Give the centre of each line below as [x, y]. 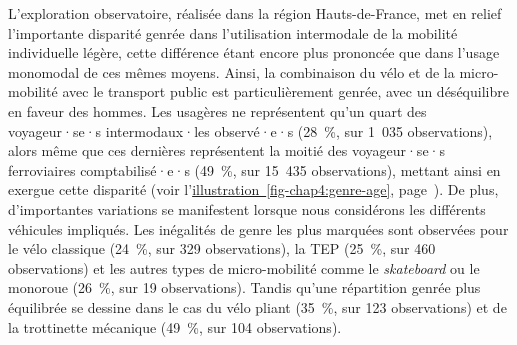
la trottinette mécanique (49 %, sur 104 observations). [175, 326]
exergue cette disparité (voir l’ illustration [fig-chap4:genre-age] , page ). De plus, [253, 189]
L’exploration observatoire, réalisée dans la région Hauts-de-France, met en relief [255, 13]
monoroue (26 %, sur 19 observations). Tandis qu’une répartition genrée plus [244, 287]
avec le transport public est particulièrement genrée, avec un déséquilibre [285, 91]
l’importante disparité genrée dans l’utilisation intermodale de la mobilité [233, 32]
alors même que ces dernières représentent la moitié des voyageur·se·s [227, 150]
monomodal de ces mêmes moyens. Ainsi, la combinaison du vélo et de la [231, 71]
